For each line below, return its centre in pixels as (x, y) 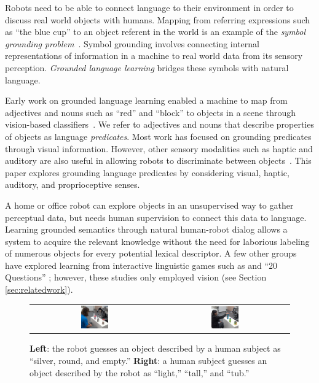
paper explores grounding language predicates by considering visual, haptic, (147, 172)
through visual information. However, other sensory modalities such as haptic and (159, 148)
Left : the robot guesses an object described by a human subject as (155, 348)
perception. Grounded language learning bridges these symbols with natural (147, 67)
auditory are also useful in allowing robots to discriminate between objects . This (158, 161)
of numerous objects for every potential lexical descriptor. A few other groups (151, 253)
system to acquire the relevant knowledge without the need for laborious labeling (157, 241)
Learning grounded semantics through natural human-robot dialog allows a (146, 229)
